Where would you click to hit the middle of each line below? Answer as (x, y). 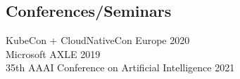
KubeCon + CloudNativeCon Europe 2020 (98, 40)
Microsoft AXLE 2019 (53, 53)
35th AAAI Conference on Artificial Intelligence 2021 (120, 67)
